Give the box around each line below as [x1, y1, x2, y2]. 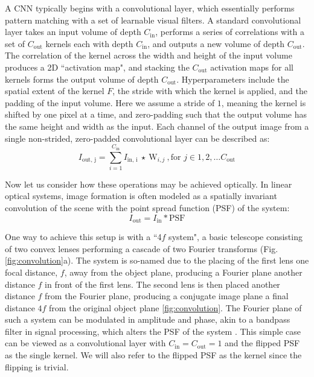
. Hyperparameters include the [176, 72, 289, 85]
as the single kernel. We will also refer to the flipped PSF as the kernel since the [5, 349, 302, 361]
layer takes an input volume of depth [5, 25, 141, 38]
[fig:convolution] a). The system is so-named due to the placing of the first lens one [5, 254, 309, 267]
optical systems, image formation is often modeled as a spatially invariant [5, 189, 277, 202]
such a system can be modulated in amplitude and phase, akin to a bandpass [5, 313, 290, 326]
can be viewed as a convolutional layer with [5, 337, 166, 349]
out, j [82, 157, 97, 163]
